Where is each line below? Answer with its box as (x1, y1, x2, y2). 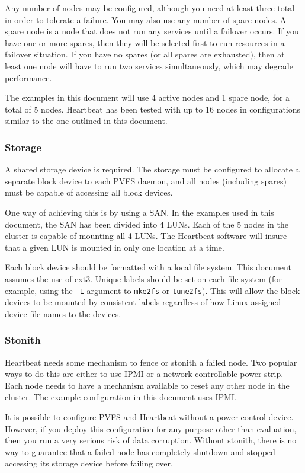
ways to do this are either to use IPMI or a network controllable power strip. (5, 367, 284, 380)
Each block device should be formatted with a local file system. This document (5, 261, 291, 273)
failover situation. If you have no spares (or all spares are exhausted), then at (5, 48, 285, 60)
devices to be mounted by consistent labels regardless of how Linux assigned (5, 296, 281, 308)
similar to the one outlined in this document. (5, 114, 168, 127)
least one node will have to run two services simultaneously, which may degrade (5, 59, 293, 72)
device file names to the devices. (5, 307, 121, 319)
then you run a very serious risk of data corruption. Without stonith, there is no (5, 434, 297, 446)
